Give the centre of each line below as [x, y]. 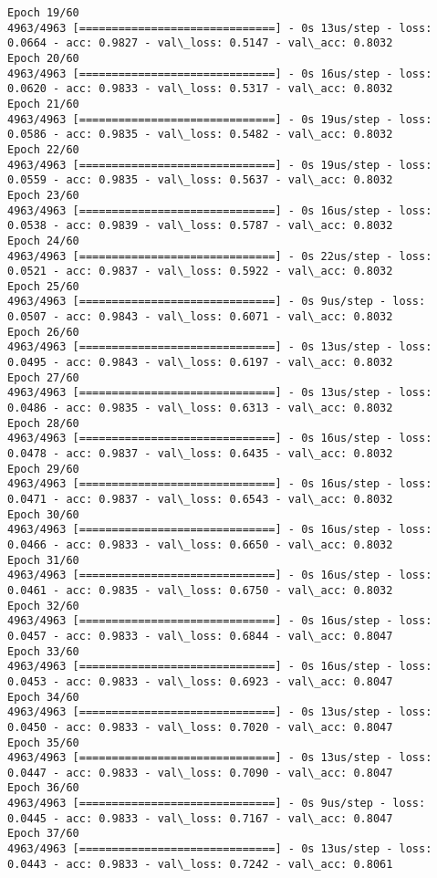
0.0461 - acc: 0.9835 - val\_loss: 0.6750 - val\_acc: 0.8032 [200, 590]
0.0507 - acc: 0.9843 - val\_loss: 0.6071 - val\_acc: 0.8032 [200, 317]
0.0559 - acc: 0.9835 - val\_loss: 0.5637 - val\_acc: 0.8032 [200, 180]
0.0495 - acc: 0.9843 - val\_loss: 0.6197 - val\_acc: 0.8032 [200, 363]
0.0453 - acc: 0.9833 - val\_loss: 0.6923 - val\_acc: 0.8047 [200, 681]
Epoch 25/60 [43, 286]
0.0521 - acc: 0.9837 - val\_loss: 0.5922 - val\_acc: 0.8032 [200, 272]
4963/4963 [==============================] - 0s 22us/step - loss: [220, 256]
